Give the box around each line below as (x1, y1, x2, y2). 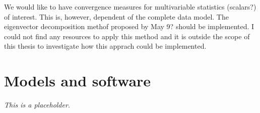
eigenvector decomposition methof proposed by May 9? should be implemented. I (4, 21, 254, 32)
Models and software (4, 70, 151, 91)
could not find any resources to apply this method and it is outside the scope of (4, 31, 250, 41)
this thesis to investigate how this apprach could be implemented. (4, 41, 207, 51)
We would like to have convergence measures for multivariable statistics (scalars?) (4, 2, 256, 12)
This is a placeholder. (4, 99, 71, 110)
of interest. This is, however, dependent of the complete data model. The (4, 11, 229, 22)
